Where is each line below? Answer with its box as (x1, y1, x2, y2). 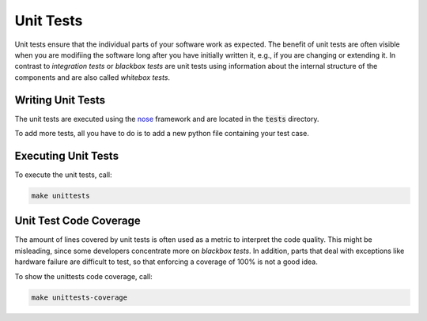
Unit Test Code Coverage (14, 214, 142, 228)
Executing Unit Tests (14, 149, 119, 162)
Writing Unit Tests (14, 93, 106, 107)
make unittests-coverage (31, 293, 128, 302)
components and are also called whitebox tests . (14, 72, 170, 82)
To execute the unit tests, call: (14, 170, 112, 179)
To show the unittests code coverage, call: (14, 271, 153, 281)
